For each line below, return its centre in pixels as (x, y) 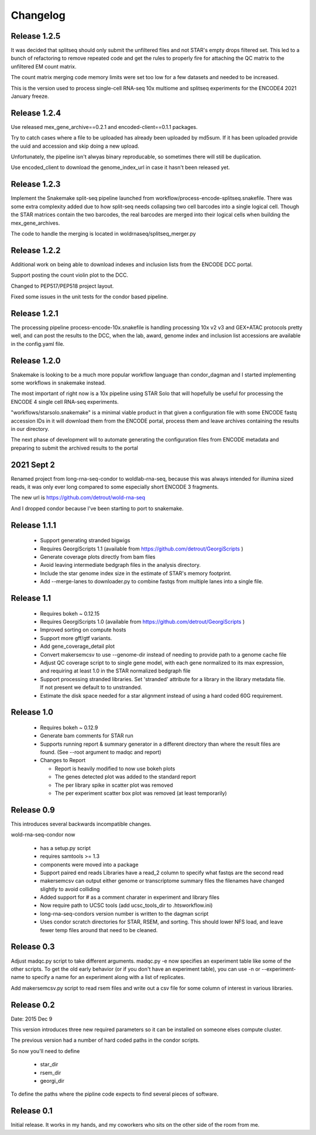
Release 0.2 (33, 1005)
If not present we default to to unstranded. (91, 687)
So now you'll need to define (45, 1051)
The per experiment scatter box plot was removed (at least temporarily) (141, 793)
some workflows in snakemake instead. (58, 383)
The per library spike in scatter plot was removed (114, 785)
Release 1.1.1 (34, 525)
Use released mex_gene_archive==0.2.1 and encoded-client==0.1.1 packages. (104, 127)
